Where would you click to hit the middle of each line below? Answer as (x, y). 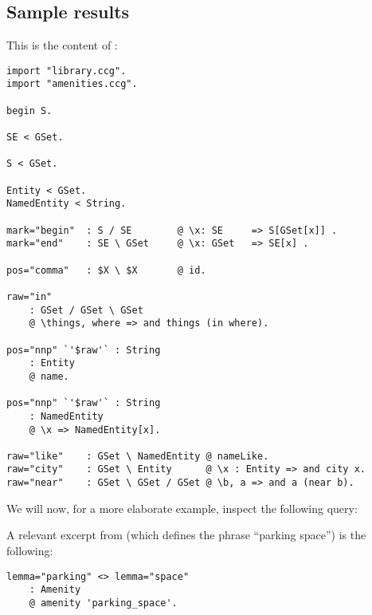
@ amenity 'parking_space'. (103, 603)
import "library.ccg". (67, 71)
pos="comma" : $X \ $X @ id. (106, 270)
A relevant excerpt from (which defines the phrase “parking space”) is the (186, 535)
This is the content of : (62, 45)
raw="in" (29, 296)
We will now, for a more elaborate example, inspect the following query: (182, 508)
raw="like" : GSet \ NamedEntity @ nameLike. (138, 456)
